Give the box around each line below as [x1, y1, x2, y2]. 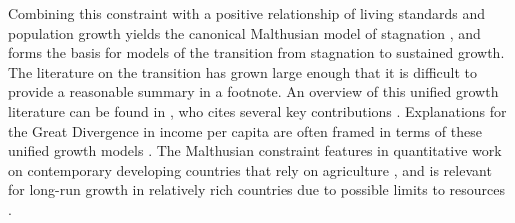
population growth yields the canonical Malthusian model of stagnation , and [8, 22, 481, 43]
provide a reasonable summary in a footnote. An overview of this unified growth [8, 81, 499, 102]
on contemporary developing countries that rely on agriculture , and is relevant [8, 159, 492, 180]
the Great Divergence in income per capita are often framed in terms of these [8, 120, 482, 141]
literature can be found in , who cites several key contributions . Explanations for [8, 100, 507, 121]
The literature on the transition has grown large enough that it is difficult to [8, 61, 478, 82]
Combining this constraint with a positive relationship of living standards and [8, 3, 486, 23]
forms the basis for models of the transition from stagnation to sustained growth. [8, 42, 505, 63]
